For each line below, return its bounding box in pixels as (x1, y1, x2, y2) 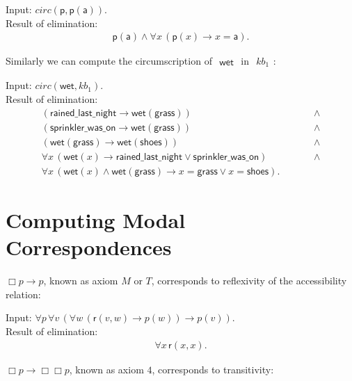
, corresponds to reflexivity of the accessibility (151, 273, 347, 288)
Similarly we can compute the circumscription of (6, 54, 212, 68)
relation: (6, 286, 41, 301)
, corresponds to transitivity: (152, 362, 274, 376)
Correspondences (6, 233, 172, 261)
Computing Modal (6, 206, 186, 234)
